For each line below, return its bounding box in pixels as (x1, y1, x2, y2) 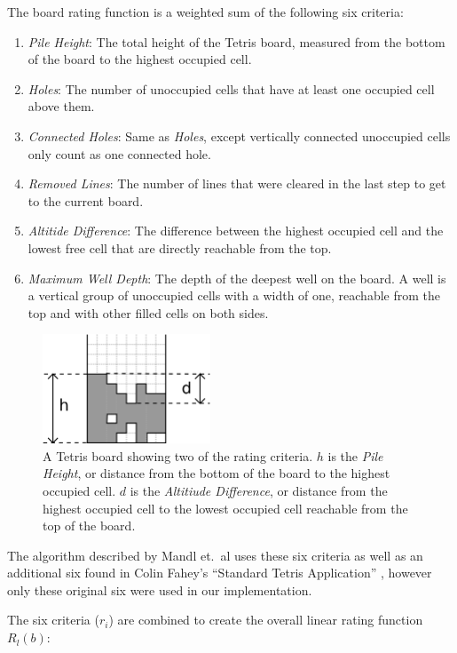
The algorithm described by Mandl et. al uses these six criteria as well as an (7, 545, 423, 564)
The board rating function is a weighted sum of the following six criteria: (7, 3, 404, 20)
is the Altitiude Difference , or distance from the (130, 481, 388, 499)
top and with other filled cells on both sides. (28, 303, 269, 322)
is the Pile (327, 446, 383, 465)
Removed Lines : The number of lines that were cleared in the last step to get (28, 174, 446, 193)
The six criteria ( (7, 610, 99, 629)
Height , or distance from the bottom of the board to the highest (43, 464, 390, 482)
